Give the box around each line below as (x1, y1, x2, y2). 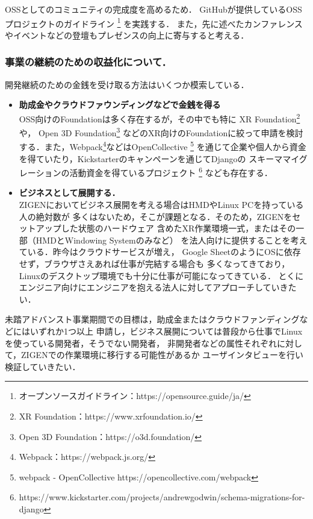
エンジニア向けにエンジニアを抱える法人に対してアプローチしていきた (19, 281, 297, 294)
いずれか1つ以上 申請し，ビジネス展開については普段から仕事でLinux (29, 324, 303, 337)
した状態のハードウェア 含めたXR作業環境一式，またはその (61, 222, 296, 234)
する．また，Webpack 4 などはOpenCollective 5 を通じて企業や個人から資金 (19, 139, 306, 153)
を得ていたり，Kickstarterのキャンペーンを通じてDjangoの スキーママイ (19, 152, 299, 165)
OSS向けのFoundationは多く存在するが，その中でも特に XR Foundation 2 (19, 110, 300, 125)
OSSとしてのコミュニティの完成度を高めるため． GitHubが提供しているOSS (5, 3, 302, 15)
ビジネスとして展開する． (19, 186, 120, 199)
